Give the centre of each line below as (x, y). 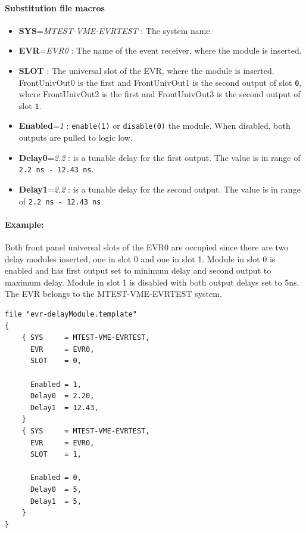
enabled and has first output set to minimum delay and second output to (138, 270)
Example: (24, 224)
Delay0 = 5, (56, 489)
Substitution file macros (55, 7)
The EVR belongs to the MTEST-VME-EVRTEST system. (113, 294)
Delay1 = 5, (56, 501)
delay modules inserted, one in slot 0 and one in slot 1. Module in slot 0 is (140, 258)
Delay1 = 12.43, (64, 408)
